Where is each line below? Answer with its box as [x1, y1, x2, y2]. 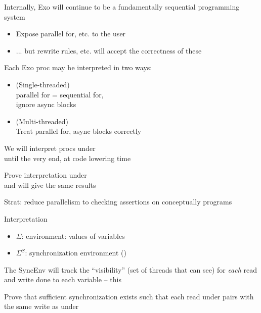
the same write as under [4, 301, 79, 311]
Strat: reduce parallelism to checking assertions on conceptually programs [4, 196, 232, 207]
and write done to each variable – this [4, 274, 121, 285]
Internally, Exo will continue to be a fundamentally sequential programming [4, 2, 240, 12]
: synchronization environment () [25, 247, 126, 258]
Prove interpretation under [4, 170, 87, 180]
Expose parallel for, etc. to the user [16, 28, 126, 39]
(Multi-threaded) [16, 116, 68, 126]
